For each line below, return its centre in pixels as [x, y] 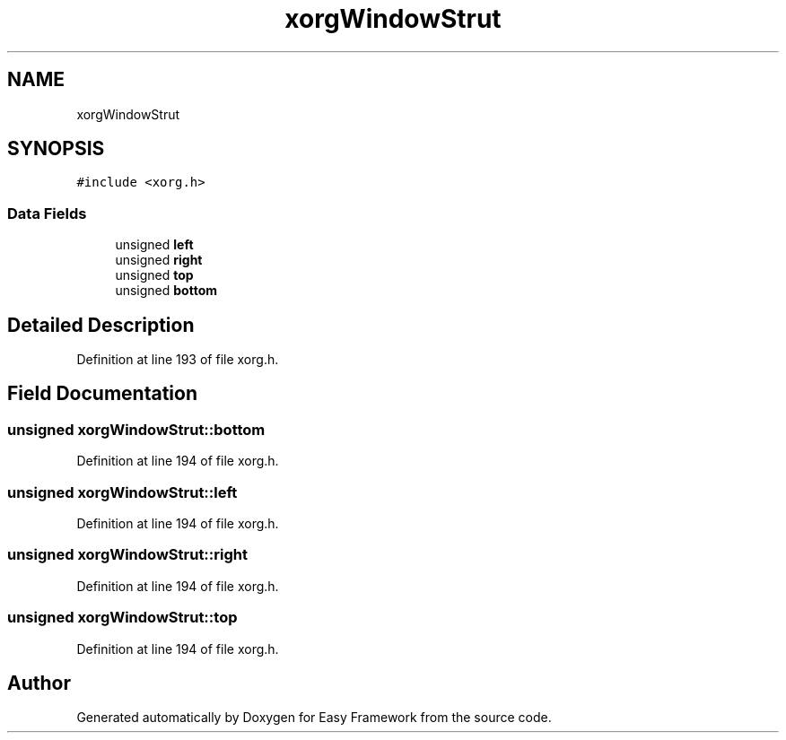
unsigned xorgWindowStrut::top [122, 618]
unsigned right [159, 260]
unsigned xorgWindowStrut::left [122, 492]
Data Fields [47, 213]
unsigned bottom [166, 291]
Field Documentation [102, 394]
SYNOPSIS [56, 149]
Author [39, 683]
